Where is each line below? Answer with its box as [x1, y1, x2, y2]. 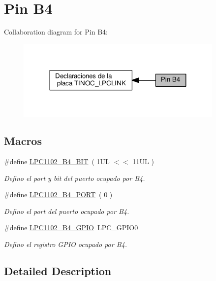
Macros [4, 133, 42, 148]
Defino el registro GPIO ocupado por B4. [4, 239, 127, 249]
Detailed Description [4, 263, 112, 278]
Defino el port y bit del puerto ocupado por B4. [4, 173, 145, 183]
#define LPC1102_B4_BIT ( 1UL [4, 156, 110, 166]
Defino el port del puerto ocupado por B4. [4, 206, 129, 216]
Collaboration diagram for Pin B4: [4, 27, 108, 37]
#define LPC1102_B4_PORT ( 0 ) [4, 189, 113, 200]
